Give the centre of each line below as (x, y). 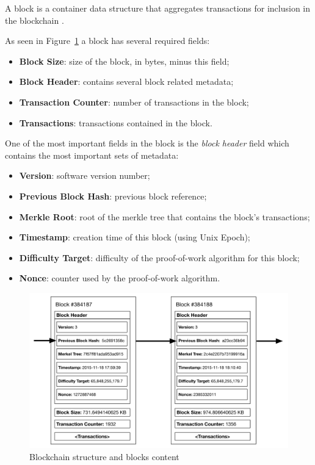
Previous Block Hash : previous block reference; (113, 196)
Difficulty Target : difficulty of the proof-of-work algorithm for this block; (159, 257)
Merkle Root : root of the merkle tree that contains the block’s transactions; (165, 216)
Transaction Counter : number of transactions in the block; (134, 102)
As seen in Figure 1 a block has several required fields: (107, 41)
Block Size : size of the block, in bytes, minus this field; (124, 61)
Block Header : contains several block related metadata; (126, 81)
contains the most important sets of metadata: (92, 155)
